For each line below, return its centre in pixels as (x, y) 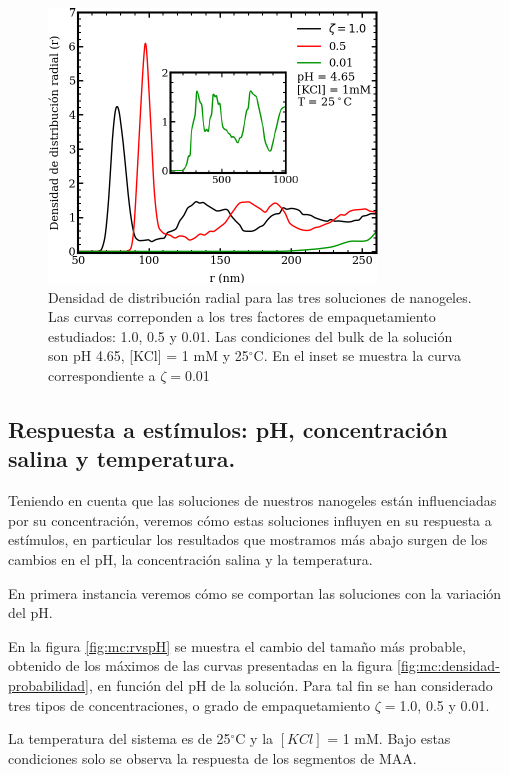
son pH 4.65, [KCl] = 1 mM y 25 (148, 355)
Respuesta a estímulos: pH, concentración (228, 428)
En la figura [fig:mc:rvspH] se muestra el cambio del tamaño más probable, (237, 645)
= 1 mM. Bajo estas (389, 738)
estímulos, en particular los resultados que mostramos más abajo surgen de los (248, 539)
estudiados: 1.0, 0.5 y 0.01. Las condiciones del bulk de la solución (250, 335)
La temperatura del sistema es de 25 (119, 738)
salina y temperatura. (122, 458)
